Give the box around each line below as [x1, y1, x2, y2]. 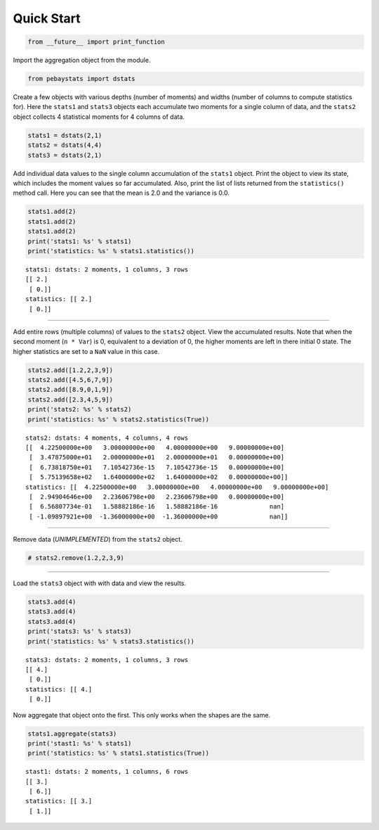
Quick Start [13, 11, 81, 26]
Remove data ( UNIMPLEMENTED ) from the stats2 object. [13, 535, 182, 544]
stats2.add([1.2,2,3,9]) [27, 366, 114, 374]
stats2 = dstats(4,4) [27, 141, 102, 149]
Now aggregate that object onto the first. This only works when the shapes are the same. [13, 710, 271, 719]
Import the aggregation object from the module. [13, 56, 151, 65]
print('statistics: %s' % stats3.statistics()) [27, 637, 194, 645]
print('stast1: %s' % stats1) [27, 739, 132, 747]
